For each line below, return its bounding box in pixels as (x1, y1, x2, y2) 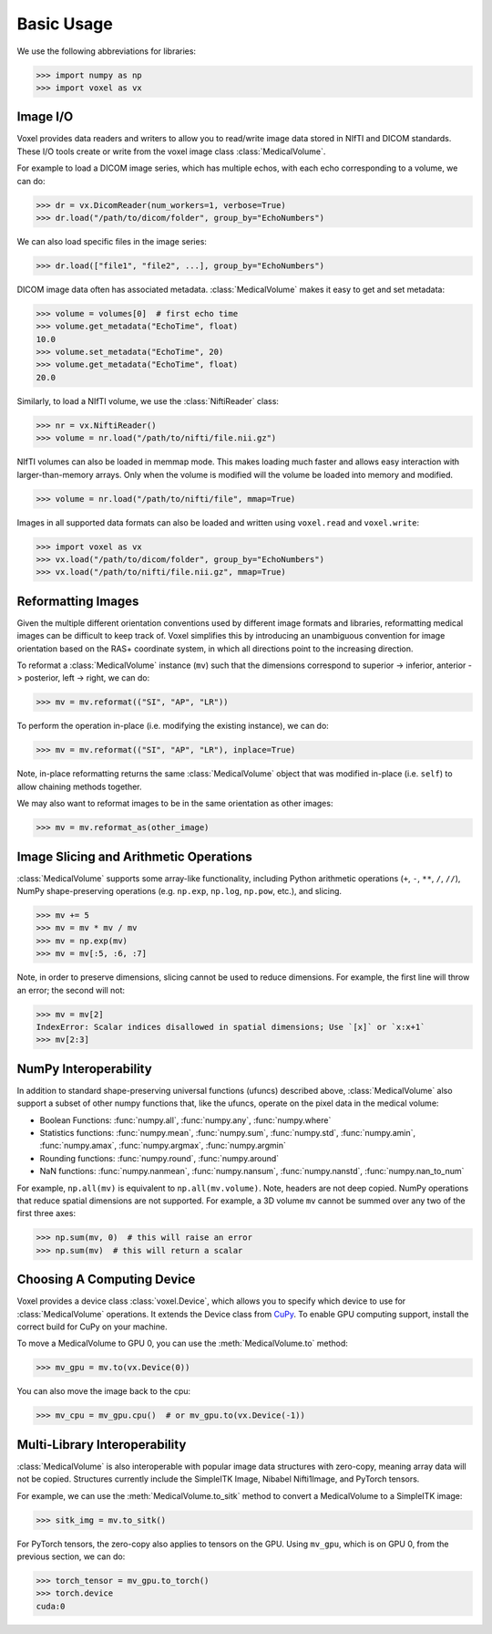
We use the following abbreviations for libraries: (16, 46, 196, 57)
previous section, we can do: (16, 1551, 126, 1562)
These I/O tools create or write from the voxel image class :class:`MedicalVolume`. (16, 146, 326, 157)
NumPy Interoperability (16, 1061, 152, 1077)
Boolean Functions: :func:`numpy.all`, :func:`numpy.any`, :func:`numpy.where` (39, 1114, 332, 1126)
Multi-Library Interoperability (16, 1437, 187, 1452)
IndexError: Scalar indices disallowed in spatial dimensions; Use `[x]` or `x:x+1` (36, 1022, 425, 1032)
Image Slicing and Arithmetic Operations (16, 848, 252, 864)
